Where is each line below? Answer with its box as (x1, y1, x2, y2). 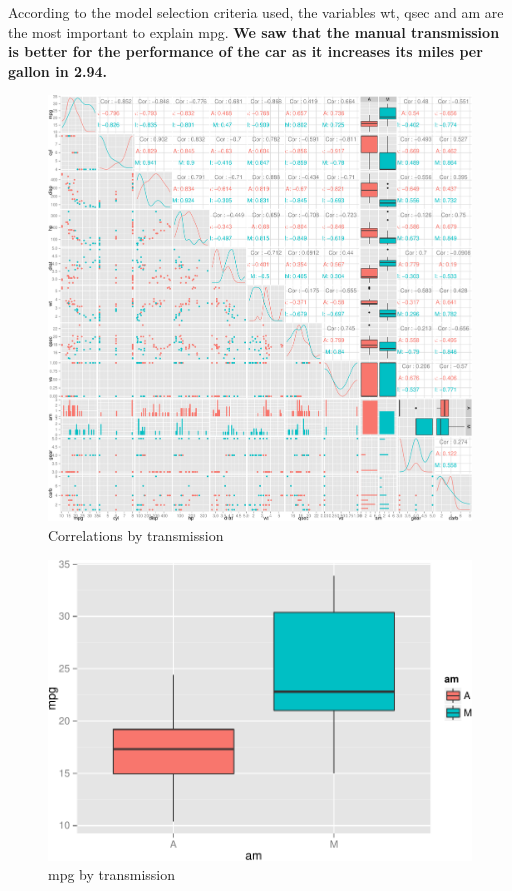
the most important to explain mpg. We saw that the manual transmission (8, 21, 500, 42)
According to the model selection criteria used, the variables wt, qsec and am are (8, 2, 504, 22)
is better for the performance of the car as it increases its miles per (8, 41, 483, 62)
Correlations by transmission (48, 525, 224, 546)
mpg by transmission (48, 864, 176, 885)
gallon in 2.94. (8, 60, 108, 81)
